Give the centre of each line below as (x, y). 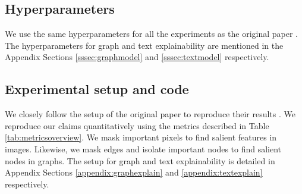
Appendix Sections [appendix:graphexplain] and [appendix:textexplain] (134, 172)
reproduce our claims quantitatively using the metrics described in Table (137, 125)
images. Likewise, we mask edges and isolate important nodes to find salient (143, 148)
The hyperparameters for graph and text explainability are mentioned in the (144, 45)
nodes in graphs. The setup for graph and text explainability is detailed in (140, 160)
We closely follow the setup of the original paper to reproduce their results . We (150, 114)
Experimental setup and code (97, 89)
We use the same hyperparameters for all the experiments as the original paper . (151, 34)
